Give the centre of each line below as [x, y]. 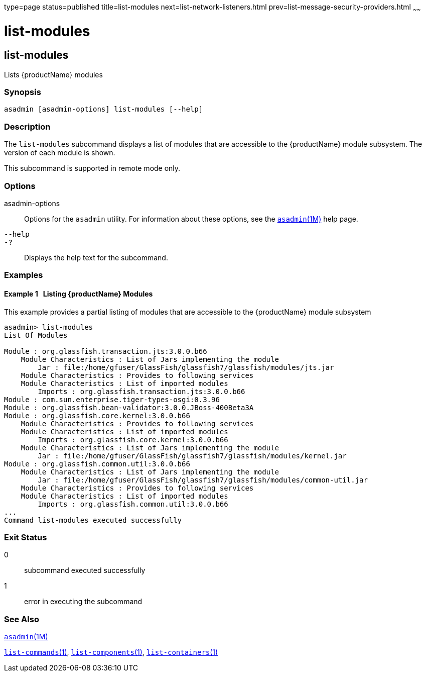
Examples [24, 275]
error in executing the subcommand [83, 602]
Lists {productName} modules [53, 74]
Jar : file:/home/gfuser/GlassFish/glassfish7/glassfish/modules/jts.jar [186, 367]
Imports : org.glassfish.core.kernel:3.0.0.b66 [133, 440]
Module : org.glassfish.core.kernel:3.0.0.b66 [97, 415]
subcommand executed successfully [85, 570]
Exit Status [26, 537]
